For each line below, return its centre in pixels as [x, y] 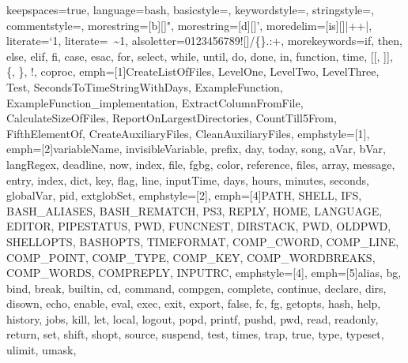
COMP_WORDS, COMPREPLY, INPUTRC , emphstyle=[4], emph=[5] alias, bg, [204, 273]
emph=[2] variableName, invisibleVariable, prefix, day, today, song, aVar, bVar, [196, 149]
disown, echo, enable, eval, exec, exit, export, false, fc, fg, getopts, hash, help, [194, 303]
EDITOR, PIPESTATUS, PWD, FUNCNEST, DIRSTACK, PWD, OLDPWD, [199, 226]
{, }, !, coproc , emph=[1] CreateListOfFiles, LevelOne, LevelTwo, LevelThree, [193, 71]
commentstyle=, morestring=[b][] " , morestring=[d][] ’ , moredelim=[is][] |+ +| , [189, 25]
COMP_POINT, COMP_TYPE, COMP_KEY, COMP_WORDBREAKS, [191, 257]
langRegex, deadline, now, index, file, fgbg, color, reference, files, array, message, [201, 164]
